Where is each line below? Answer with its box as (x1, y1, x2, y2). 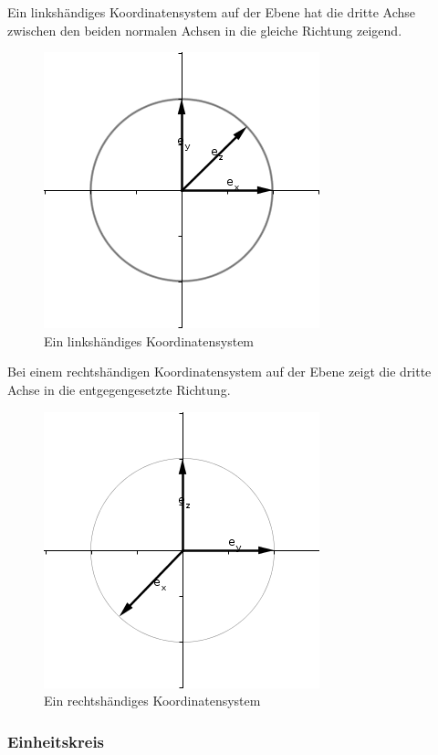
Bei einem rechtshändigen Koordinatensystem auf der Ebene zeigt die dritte (7, 362, 432, 381)
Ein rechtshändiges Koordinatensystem (44, 691, 261, 710)
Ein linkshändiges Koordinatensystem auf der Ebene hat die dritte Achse (7, 3, 415, 21)
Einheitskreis (7, 729, 105, 752)
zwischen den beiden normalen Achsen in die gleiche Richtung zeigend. (7, 20, 402, 39)
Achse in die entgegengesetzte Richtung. (7, 379, 231, 399)
